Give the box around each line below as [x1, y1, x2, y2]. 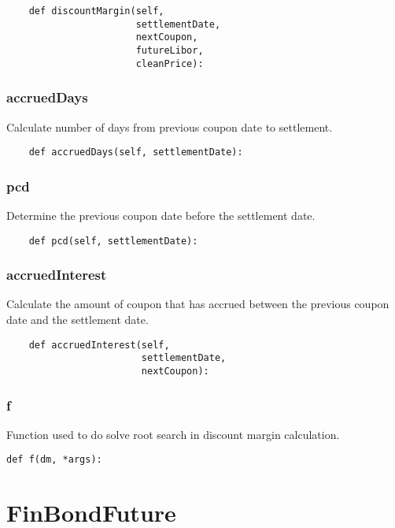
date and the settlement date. [6, 311, 149, 328]
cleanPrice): [135, 58, 204, 69]
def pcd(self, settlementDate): [28, 235, 198, 247]
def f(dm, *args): [6, 454, 102, 466]
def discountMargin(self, [28, 6, 164, 17]
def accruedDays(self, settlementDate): [28, 147, 243, 158]
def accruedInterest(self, [28, 339, 170, 351]
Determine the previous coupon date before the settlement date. [6, 206, 316, 223]
